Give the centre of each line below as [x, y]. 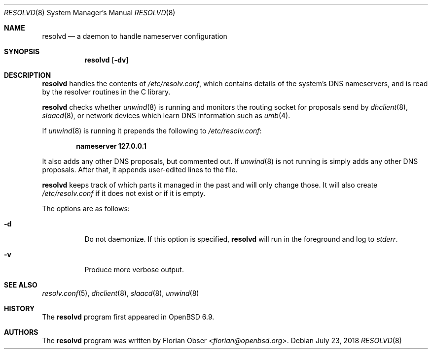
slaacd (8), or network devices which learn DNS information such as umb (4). [166, 115]
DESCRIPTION [28, 75]
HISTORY [19, 308]
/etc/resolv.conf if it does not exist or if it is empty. [124, 193]
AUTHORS [21, 332]
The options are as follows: [86, 209]
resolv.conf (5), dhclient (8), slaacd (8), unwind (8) [121, 293]
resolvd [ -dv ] [107, 60]
